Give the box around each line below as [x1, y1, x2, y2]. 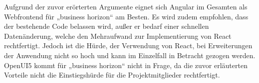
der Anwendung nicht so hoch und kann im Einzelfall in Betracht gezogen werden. [4, 50, 256, 60]
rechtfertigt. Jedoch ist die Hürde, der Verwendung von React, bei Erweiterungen [4, 40, 253, 51]
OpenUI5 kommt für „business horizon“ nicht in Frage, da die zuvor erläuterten [4, 60, 248, 70]
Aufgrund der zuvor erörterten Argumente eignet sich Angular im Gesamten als [4, 1, 248, 11]
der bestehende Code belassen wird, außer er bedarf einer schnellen [4, 21, 209, 31]
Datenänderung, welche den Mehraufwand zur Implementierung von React [4, 30, 232, 41]
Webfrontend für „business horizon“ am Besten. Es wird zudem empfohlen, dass [4, 11, 249, 21]
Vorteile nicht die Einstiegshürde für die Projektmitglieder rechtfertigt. [4, 70, 220, 80]
